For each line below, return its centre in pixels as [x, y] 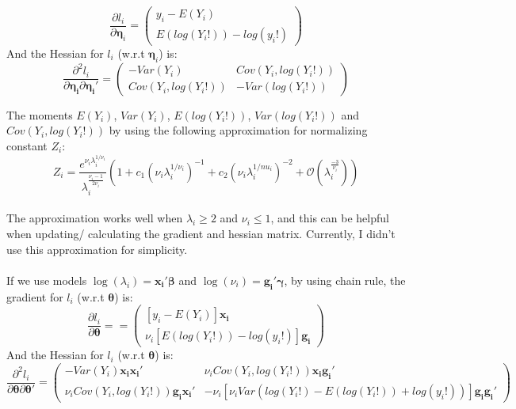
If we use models [47, 280]
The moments [40, 114]
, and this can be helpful [330, 218]
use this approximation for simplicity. [97, 249]
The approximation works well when [95, 218]
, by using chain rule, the [345, 280]
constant [27, 145]
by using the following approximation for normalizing [238, 130]
